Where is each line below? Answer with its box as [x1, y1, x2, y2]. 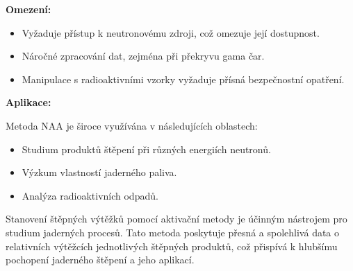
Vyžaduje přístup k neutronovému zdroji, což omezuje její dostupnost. [22, 25, 320, 40]
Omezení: [6, 2, 51, 16]
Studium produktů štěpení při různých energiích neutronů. [22, 141, 271, 156]
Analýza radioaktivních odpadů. [22, 188, 158, 202]
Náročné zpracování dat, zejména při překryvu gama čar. [22, 49, 265, 63]
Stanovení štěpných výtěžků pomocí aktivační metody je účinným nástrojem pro [6, 211, 347, 226]
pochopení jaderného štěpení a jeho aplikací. [6, 252, 195, 267]
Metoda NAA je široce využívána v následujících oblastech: [6, 118, 258, 132]
